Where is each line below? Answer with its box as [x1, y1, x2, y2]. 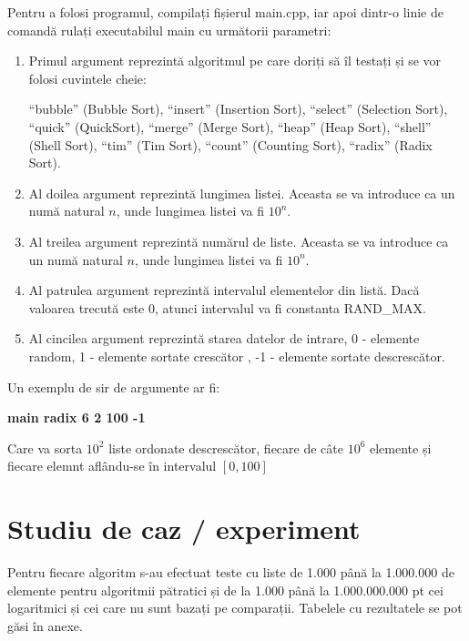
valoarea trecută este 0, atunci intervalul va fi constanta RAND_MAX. [28, 298, 426, 317]
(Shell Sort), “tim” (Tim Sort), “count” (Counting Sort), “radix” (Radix [28, 135, 433, 154]
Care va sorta [7, 438, 83, 457]
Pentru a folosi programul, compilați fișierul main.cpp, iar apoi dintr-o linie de [7, 3, 444, 21]
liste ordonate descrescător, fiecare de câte [108, 438, 343, 457]
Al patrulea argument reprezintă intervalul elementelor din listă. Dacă [28, 280, 420, 300]
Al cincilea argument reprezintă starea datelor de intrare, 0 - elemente [28, 329, 420, 348]
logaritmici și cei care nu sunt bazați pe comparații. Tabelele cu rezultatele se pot [7, 598, 463, 617]
